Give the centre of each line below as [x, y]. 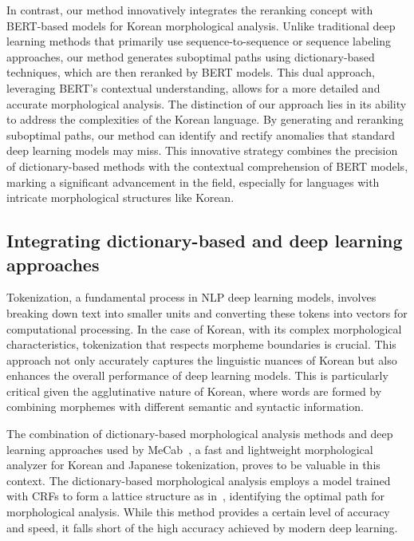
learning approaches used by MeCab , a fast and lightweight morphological [190, 449]
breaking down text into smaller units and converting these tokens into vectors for [207, 312]
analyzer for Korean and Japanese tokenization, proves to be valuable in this [193, 465]
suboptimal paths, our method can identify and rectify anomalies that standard [201, 134]
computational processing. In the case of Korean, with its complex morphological [204, 328]
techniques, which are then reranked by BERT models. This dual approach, [191, 72]
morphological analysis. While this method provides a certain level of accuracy [198, 512]
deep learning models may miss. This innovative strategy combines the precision [202, 150]
